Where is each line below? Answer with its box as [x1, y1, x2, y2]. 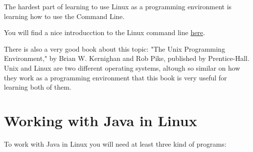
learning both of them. [4, 82, 71, 92]
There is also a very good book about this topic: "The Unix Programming [4, 43, 225, 54]
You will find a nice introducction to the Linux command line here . [4, 27, 205, 38]
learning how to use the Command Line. [4, 11, 125, 21]
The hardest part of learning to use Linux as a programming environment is [4, 1, 232, 11]
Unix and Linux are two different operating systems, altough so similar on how [4, 62, 240, 73]
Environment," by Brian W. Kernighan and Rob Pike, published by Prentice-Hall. [4, 53, 250, 63]
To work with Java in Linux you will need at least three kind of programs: [4, 138, 227, 149]
